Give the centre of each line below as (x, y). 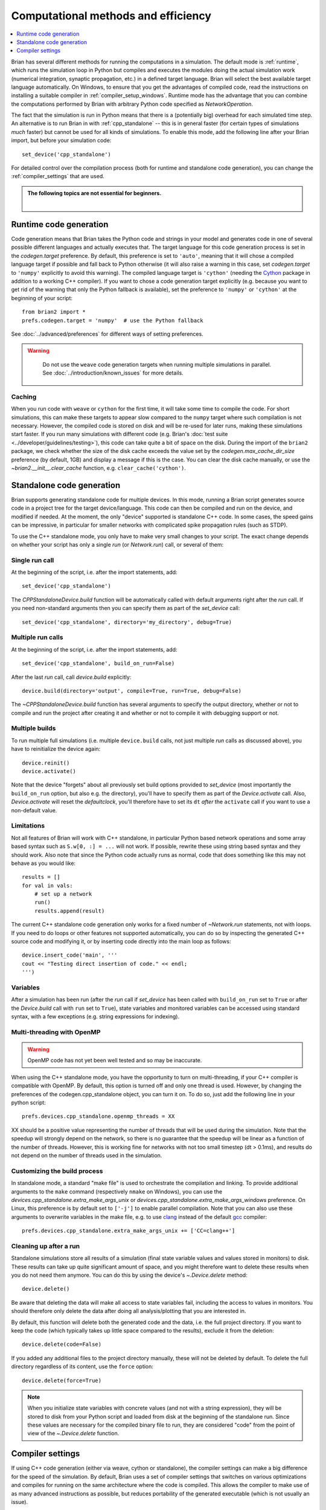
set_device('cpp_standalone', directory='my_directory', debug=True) (127, 622)
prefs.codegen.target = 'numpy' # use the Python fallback (113, 320)
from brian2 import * (54, 312)
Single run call (33, 560)
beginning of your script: (42, 298)
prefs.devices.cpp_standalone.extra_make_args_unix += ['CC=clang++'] (129, 1231)
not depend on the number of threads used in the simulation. (87, 1155)
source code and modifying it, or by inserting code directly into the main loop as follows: (121, 942)
